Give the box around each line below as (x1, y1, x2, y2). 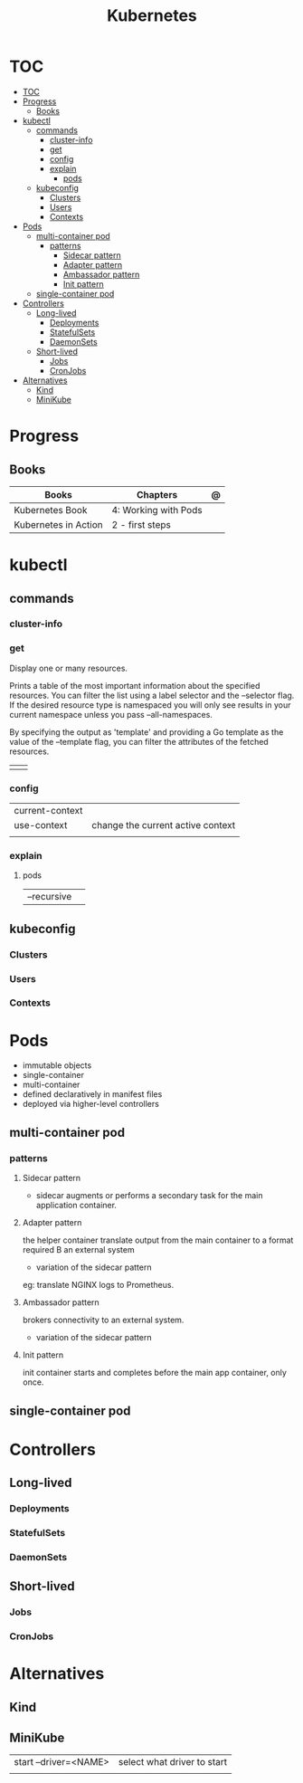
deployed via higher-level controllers (22, 1099, 160, 1110)
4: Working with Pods (111, 503, 203, 516)
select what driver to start (118, 1756, 228, 1769)
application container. (35, 1200, 118, 1211)
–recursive (26, 891, 72, 903)
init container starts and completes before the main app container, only (22, 1368, 288, 1378)
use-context (14, 819, 68, 832)
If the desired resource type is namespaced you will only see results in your (9, 699, 291, 710)
